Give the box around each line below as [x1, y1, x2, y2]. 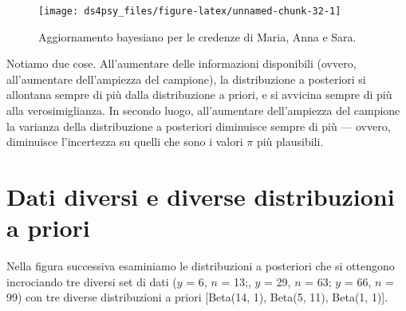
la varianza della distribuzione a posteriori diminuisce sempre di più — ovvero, [6, 117, 391, 134]
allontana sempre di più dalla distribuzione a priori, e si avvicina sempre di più [6, 86, 392, 103]
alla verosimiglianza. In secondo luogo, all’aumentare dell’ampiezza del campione [6, 102, 400, 119]
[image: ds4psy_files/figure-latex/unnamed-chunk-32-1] [38, 6, 341, 17]
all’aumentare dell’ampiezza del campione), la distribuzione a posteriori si [6, 70, 366, 87]
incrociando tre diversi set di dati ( [6, 273, 177, 289]
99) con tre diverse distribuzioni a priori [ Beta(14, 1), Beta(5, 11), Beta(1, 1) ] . [6, 289, 388, 305]
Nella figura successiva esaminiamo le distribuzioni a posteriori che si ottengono [6, 258, 395, 274]
